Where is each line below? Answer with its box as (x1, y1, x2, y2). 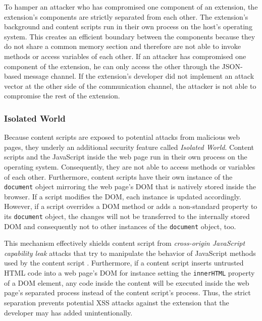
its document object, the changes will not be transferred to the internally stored (4, 210, 250, 221)
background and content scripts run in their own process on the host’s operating (4, 21, 252, 32)
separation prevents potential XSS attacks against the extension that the (4, 297, 229, 307)
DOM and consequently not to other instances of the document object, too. (4, 221, 236, 231)
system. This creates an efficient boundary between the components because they (4, 31, 255, 41)
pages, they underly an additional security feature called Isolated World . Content (4, 141, 254, 152)
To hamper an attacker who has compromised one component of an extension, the (4, 2, 258, 12)
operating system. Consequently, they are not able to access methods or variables (4, 161, 255, 172)
